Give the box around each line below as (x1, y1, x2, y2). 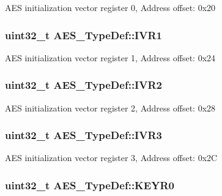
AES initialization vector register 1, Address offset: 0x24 (5, 51, 216, 64)
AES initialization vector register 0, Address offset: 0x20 (5, 1, 216, 13)
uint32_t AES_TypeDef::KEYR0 (5, 177, 174, 192)
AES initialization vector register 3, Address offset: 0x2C (5, 151, 218, 164)
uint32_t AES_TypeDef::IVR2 (5, 77, 162, 92)
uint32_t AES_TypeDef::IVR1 (5, 27, 162, 42)
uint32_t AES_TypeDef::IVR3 (5, 127, 162, 143)
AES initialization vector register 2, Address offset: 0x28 (5, 101, 216, 114)
